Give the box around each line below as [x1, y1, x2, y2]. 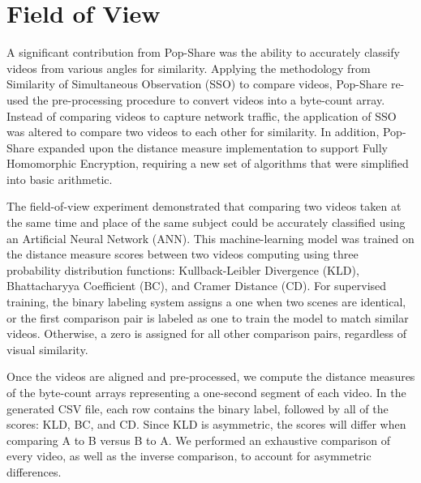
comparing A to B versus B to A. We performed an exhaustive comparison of [6, 431, 390, 448]
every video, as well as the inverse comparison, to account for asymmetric [6, 447, 372, 464]
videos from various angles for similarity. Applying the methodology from [6, 59, 371, 76]
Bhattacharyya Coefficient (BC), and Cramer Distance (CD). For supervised [6, 277, 387, 294]
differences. [6, 463, 62, 480]
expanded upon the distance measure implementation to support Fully [37, 139, 388, 156]
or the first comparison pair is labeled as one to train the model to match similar [6, 309, 409, 326]
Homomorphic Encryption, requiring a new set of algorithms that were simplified [6, 155, 409, 172]
